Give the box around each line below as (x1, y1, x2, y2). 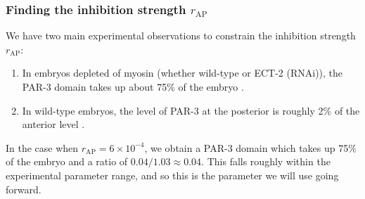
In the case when (6, 140, 79, 155)
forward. (6, 181, 41, 196)
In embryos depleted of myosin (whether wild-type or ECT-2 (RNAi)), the (22, 65, 343, 80)
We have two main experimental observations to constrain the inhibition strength (6, 28, 356, 43)
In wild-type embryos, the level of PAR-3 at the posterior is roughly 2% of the (22, 103, 360, 117)
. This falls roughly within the (201, 154, 331, 169)
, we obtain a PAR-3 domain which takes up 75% (144, 140, 357, 155)
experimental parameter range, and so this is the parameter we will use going (6, 167, 339, 182)
